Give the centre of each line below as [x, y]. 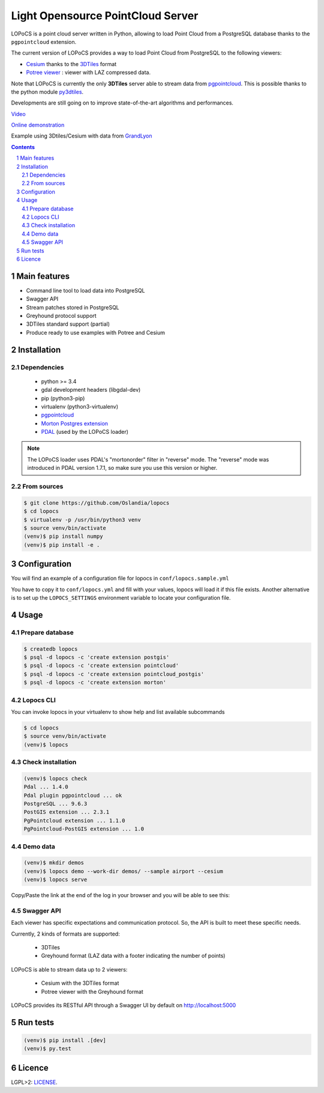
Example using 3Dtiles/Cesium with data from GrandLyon [82, 136]
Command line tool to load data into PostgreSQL [85, 290]
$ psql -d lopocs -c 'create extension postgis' [97, 657]
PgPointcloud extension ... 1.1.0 [74, 821]
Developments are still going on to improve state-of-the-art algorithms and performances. [122, 103]
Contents [23, 147]
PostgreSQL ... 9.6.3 [55, 803]
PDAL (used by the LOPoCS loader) [85, 432]
